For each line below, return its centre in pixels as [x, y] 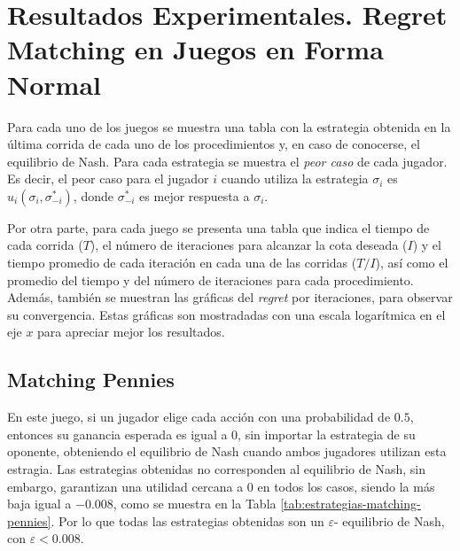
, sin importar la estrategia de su [327, 434]
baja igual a [39, 504]
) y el [427, 245]
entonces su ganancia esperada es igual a [117, 434]
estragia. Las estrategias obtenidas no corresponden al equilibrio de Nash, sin [216, 469]
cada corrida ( [45, 245]
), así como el [412, 263]
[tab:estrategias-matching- [351, 504]
